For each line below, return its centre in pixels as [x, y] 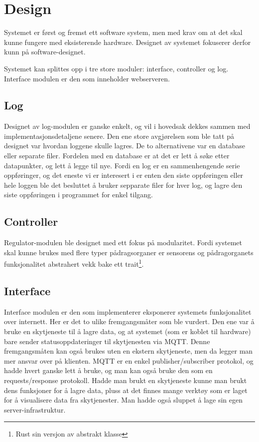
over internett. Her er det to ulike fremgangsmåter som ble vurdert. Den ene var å [129, 321]
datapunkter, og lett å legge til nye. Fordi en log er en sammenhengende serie [122, 165]
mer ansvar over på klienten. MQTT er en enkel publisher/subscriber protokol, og [129, 360]
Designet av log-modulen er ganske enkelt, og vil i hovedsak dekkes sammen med [127, 126]
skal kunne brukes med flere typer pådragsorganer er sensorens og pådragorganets [129, 252]
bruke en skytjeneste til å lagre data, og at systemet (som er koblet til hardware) [128, 331]
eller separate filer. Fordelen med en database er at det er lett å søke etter [117, 156]
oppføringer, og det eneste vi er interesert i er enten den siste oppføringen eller [124, 175]
